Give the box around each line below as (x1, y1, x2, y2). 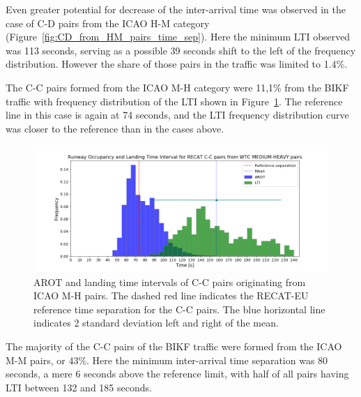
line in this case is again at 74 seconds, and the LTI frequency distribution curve (6, 107, 349, 122)
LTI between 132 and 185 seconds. (6, 380, 152, 394)
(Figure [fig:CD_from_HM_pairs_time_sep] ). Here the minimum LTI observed (6, 29, 351, 44)
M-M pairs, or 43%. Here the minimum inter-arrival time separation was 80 (6, 352, 328, 367)
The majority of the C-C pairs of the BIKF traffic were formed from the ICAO (6, 339, 342, 354)
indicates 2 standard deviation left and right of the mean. (33, 315, 279, 330)
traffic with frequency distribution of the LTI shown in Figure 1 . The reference (6, 93, 343, 108)
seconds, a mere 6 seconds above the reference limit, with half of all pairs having (6, 366, 349, 381)
